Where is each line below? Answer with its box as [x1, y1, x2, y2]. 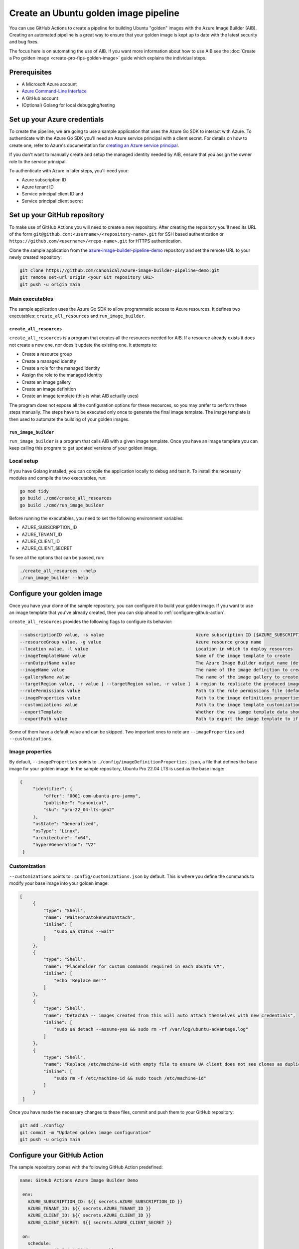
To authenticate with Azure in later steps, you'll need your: [9, 168, 129, 174]
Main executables [9, 295, 53, 302]
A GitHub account [21, 95, 58, 101]
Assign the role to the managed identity [21, 372, 103, 378]
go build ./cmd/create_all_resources [19, 495, 112, 501]
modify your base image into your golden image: [9, 880, 109, 886]
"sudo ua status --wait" [54, 928, 115, 934]
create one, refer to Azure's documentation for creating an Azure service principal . [9, 142, 179, 148]
